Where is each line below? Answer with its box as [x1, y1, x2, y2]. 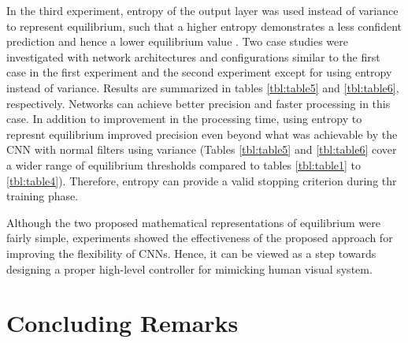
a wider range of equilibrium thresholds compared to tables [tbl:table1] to [6, 156, 362, 173]
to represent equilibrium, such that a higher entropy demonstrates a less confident [6, 17, 402, 34]
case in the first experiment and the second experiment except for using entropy [6, 64, 392, 80]
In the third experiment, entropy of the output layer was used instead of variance [6, 2, 399, 18]
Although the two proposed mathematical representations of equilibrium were [6, 214, 380, 230]
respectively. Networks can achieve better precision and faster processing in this [6, 95, 391, 111]
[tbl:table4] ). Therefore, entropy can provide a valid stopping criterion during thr [6, 172, 397, 188]
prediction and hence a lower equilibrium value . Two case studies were [6, 33, 348, 50]
